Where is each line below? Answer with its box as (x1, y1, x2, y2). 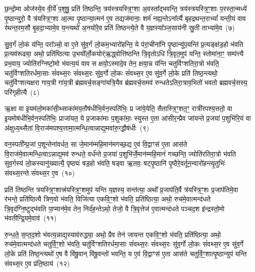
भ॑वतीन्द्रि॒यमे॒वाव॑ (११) (4, 213, 57, 223)
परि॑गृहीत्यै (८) (4, 87, 40, 97)
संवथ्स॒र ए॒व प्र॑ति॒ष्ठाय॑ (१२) (4, 258, 70, 268)
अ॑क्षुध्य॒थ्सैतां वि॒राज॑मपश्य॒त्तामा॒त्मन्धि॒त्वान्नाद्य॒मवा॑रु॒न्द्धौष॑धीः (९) (4, 122, 149, 133)
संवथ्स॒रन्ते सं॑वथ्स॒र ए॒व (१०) (4, 167, 75, 178)
